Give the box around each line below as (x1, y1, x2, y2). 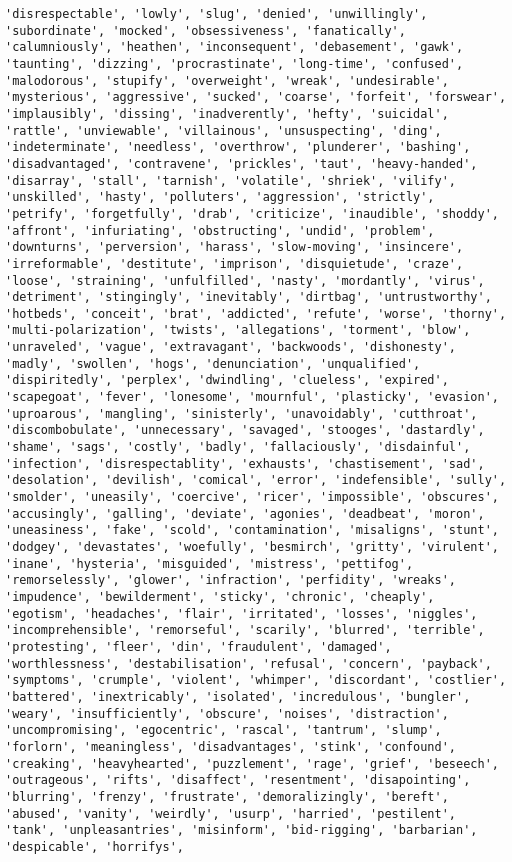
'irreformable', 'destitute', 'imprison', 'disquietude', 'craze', (5, 256, 464, 271)
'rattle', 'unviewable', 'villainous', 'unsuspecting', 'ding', (5, 123, 442, 138)
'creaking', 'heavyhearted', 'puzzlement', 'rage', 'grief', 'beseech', (5, 756, 499, 771)
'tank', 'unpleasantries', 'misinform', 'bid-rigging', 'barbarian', (5, 823, 478, 838)
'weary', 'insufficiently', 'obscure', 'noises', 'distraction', (5, 706, 449, 721)
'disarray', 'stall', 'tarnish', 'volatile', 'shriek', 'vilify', (5, 173, 457, 188)
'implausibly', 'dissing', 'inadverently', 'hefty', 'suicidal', (5, 106, 449, 121)
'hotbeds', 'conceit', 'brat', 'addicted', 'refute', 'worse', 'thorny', (5, 306, 507, 321)
